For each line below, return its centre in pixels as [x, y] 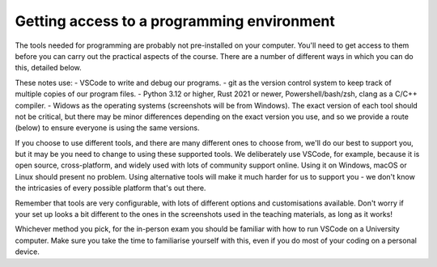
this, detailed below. [49, 68]
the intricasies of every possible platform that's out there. [110, 188]
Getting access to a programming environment [175, 21]
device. [27, 252]
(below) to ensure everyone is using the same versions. [107, 128]
